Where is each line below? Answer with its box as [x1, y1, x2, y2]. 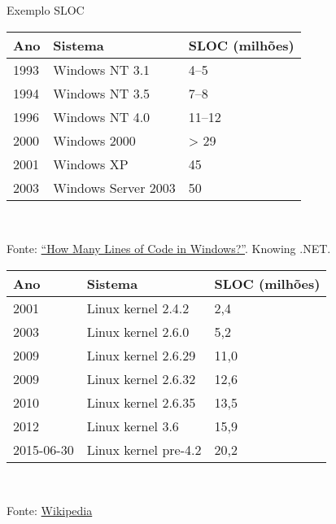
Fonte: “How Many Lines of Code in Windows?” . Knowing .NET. [7, 240, 331, 257]
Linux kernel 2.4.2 [86, 298, 190, 317]
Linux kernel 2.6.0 [86, 321, 190, 341]
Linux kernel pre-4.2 [86, 439, 202, 459]
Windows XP [53, 154, 129, 173]
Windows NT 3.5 [53, 83, 151, 103]
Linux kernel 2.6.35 [86, 392, 196, 412]
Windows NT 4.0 [53, 107, 151, 126]
